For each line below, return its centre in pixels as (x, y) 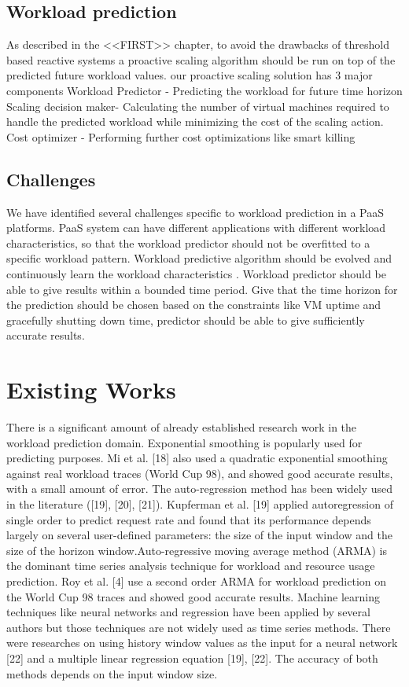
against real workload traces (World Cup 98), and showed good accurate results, (200, 473)
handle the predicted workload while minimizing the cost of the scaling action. (195, 121)
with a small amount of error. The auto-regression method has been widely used (199, 489)
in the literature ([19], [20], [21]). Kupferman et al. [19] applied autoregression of (200, 504)
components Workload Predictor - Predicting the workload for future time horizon (204, 90)
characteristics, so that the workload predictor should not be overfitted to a (188, 242)
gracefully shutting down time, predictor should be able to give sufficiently (186, 320)
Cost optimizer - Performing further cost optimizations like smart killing (181, 136)
